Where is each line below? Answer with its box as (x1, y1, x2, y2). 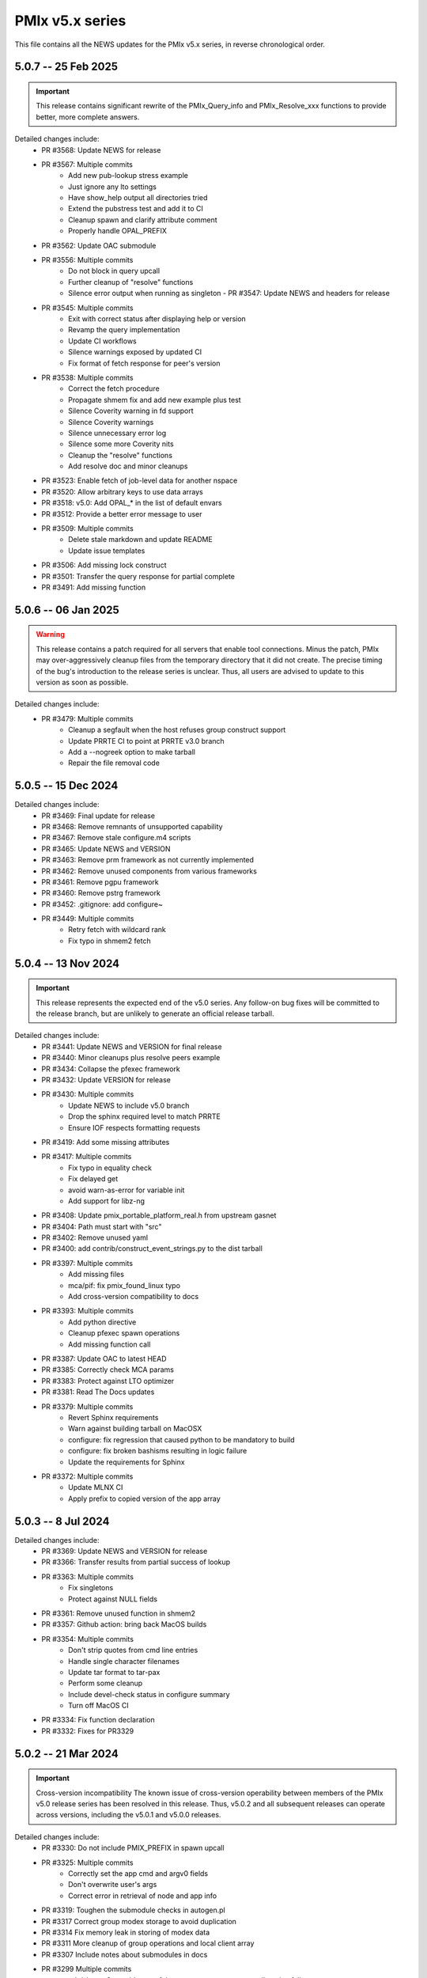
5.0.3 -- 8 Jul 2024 (14, 1514, 110, 1528)
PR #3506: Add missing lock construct (41, 560, 167, 570)
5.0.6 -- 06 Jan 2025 (14, 603, 120, 616)
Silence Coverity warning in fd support (68, 406, 194, 415)
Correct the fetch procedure (68, 384, 160, 393)
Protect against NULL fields (68, 1594, 158, 1604)
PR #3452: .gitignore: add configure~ (41, 899, 164, 909)
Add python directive (68, 1317, 137, 1327)
